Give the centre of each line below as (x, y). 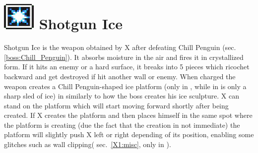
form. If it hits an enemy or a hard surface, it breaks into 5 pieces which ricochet (127, 67)
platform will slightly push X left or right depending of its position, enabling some (129, 134)
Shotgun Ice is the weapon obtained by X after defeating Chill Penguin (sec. (120, 47)
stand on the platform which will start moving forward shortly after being (116, 105)
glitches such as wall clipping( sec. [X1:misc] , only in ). (88, 144)
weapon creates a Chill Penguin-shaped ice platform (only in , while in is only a (125, 86)
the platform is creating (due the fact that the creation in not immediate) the (122, 125)
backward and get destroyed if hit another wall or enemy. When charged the (120, 76)
